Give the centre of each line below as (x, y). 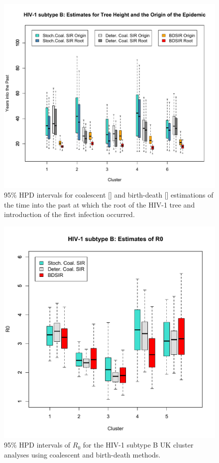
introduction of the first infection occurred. (69, 214)
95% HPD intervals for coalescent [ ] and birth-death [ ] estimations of (109, 195)
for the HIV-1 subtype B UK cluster (138, 445)
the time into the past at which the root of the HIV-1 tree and (100, 204)
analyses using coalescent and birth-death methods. (82, 455)
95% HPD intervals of (37, 445)
